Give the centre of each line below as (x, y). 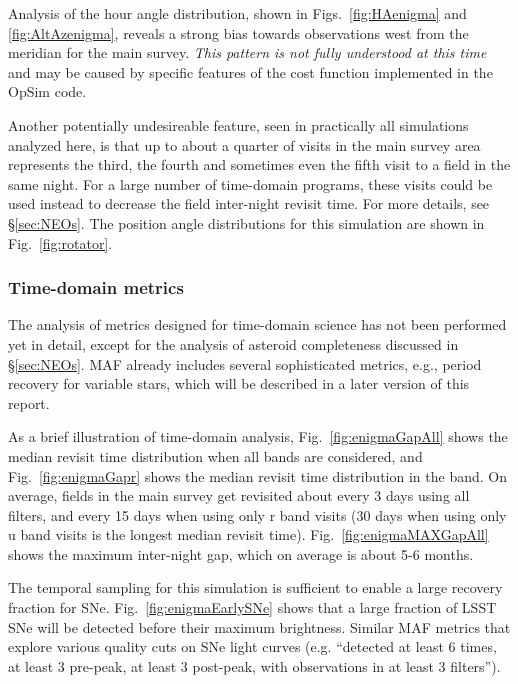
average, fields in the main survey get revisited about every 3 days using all (239, 495)
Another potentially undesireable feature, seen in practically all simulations (238, 124)
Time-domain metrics (96, 287)
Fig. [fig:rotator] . (60, 242)
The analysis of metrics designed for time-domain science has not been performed (257, 324)
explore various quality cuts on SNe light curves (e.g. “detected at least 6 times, (252, 646)
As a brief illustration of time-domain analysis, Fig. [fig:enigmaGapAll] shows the (258, 436)
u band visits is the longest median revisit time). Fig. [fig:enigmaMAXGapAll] (248, 534)
